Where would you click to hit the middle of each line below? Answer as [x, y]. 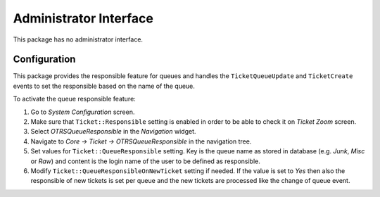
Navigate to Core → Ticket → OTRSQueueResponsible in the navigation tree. [141, 141]
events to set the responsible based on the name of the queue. [104, 86]
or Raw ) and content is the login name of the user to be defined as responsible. [145, 161]
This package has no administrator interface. [78, 39]
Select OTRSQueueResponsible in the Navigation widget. [113, 132]
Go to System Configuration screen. [83, 112]
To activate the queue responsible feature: [75, 99]
